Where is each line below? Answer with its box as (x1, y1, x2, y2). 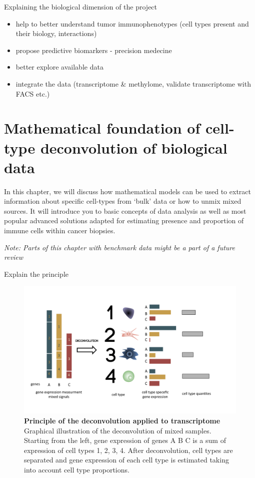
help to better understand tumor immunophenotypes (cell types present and (15, 18, 249, 29)
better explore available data (15, 62, 103, 72)
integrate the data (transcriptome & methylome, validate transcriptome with (15, 78, 251, 89)
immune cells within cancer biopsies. (4, 225, 115, 236)
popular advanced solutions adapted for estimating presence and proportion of (4, 215, 244, 226)
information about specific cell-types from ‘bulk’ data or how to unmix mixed (4, 196, 241, 206)
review (4, 252, 23, 262)
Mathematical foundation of (4, 118, 200, 138)
